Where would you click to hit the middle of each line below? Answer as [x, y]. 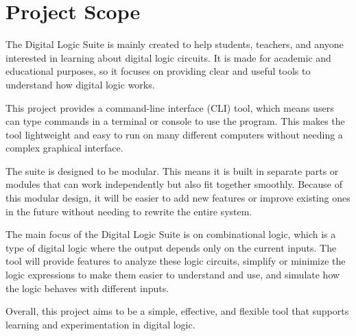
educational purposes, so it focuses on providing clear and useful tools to [158, 71]
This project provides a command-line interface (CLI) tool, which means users [170, 107]
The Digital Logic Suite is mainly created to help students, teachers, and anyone [175, 44]
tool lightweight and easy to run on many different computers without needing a [174, 134]
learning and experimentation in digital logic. [100, 324]
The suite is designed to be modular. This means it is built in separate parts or [172, 170]
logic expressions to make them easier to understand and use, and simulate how [173, 275]
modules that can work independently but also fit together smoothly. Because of [174, 184]
